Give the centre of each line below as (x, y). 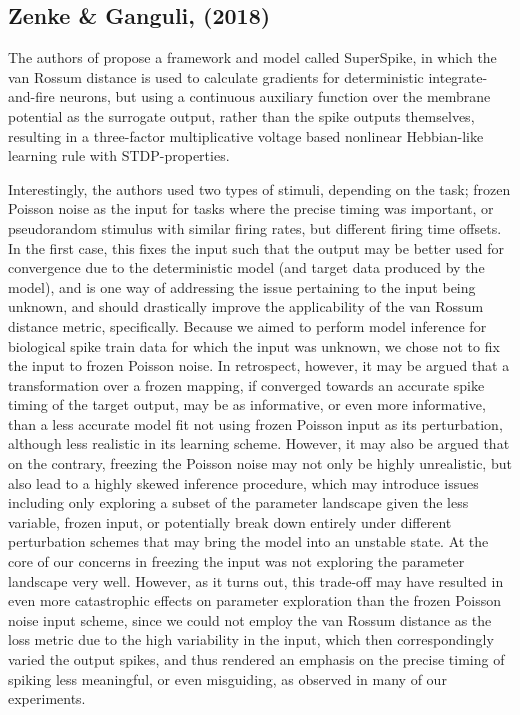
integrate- (458, 76)
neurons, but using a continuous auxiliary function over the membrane (275, 96)
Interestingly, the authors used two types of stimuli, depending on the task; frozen (259, 188)
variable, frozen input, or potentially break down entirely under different (230, 521)
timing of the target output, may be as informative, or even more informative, (247, 404)
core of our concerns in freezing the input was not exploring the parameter (236, 561)
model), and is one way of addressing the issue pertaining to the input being (242, 286)
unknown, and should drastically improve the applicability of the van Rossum (246, 306)
